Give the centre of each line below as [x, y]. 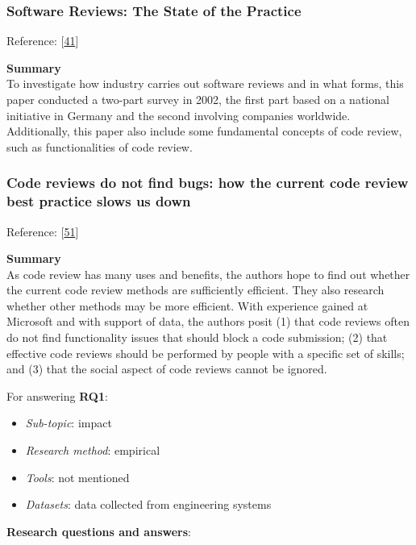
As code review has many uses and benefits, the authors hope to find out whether [208, 274]
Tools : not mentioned [77, 477]
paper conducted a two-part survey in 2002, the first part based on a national [198, 99]
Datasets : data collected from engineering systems [148, 504]
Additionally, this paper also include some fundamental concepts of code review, [204, 131]
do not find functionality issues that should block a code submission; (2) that [197, 337]
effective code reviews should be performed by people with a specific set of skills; [206, 353]
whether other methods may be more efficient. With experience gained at [187, 305]
